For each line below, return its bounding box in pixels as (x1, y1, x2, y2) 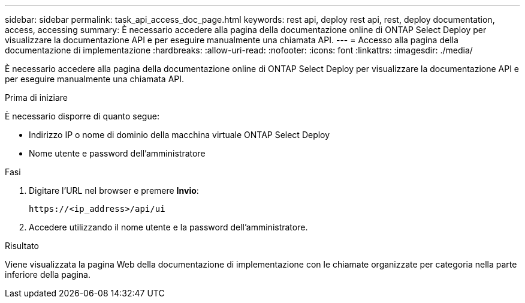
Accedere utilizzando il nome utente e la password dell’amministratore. (29, 222, 308, 232)
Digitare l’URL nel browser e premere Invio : (29, 185, 199, 196)
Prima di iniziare (5, 92, 68, 103)
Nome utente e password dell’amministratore (29, 148, 206, 158)
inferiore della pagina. (5, 269, 90, 280)
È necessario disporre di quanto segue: (5, 111, 159, 121)
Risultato (5, 241, 40, 251)
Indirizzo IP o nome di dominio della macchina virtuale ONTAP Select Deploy (29, 130, 330, 140)
